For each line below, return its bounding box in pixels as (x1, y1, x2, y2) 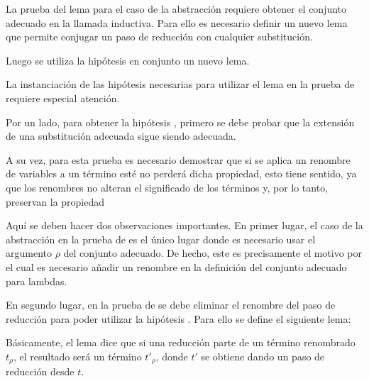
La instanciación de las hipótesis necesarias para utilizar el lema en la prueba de (6, 77, 355, 92)
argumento (6, 245, 52, 260)
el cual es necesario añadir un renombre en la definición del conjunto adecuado (6, 259, 347, 274)
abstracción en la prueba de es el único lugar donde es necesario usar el (6, 231, 316, 246)
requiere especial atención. (6, 90, 120, 105)
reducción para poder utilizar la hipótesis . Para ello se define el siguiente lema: (6, 311, 351, 326)
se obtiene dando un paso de (201, 348, 325, 363)
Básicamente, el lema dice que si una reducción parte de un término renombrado (6, 335, 356, 350)
